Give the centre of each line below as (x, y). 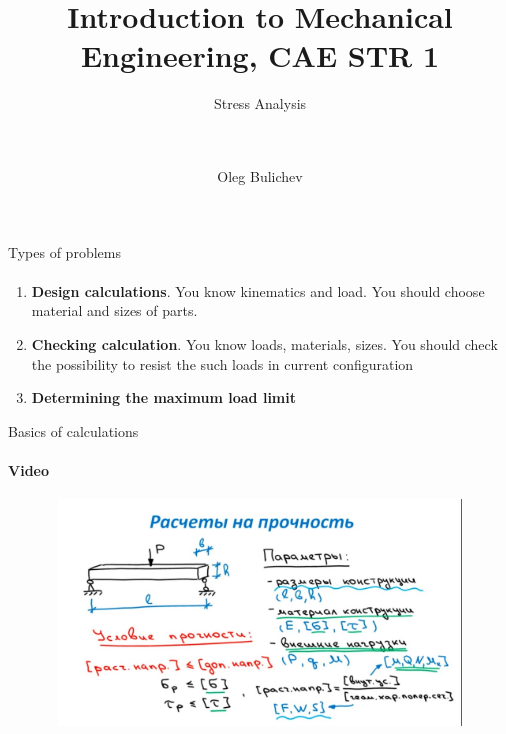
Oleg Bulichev (260, 176)
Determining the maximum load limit (163, 397)
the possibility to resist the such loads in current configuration (222, 363)
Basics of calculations (73, 430)
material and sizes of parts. (114, 310)
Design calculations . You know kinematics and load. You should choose (258, 290)
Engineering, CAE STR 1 (260, 55)
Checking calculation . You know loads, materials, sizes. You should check (264, 344)
